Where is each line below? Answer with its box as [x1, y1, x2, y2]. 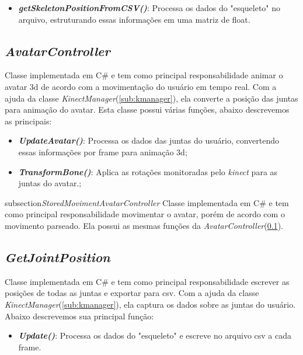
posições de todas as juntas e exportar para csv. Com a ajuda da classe [5, 287, 259, 299]
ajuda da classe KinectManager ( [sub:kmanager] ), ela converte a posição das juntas [5, 92, 298, 104]
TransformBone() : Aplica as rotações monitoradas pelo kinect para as [18, 165, 278, 178]
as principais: [5, 114, 52, 127]
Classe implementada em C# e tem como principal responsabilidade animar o [5, 69, 283, 81]
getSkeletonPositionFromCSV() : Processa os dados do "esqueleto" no [18, 2, 281, 13]
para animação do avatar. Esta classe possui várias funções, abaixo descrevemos [5, 103, 290, 116]
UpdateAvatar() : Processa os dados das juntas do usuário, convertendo [18, 134, 279, 147]
